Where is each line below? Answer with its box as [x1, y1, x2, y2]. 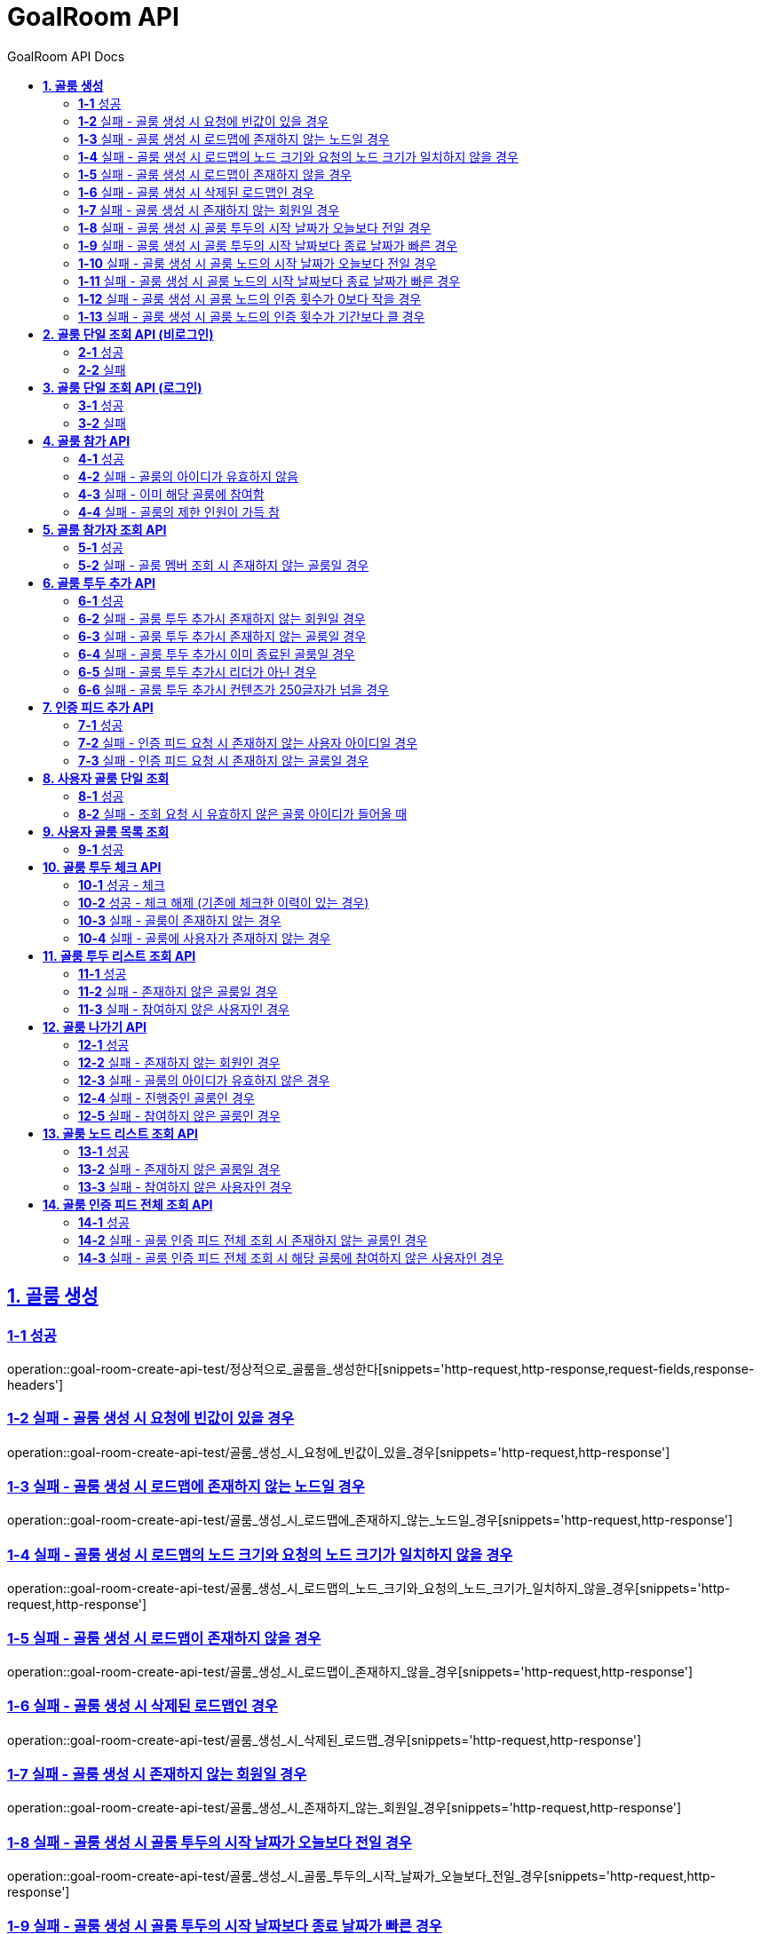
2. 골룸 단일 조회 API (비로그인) [43, 326, 214, 342]
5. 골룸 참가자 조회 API [43, 521, 167, 537]
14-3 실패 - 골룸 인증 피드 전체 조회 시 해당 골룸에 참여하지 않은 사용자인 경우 [78, 1249, 503, 1265]
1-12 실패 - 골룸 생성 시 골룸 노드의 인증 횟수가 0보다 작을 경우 [78, 290, 422, 306]
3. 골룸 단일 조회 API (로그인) [43, 379, 202, 395]
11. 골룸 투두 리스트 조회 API [43, 947, 196, 963]
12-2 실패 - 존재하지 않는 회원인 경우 [78, 1054, 281, 1070]
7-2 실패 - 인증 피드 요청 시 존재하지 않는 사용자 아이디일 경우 [78, 734, 418, 750]
